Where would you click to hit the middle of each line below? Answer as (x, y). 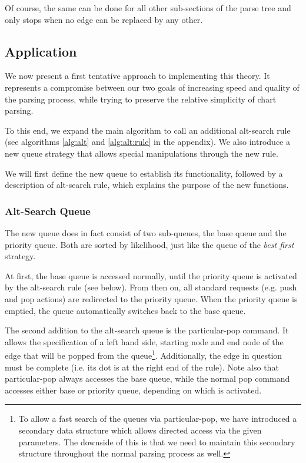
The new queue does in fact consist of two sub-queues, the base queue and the (146, 232)
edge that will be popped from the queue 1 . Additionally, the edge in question (144, 354)
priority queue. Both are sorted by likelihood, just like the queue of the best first (149, 244)
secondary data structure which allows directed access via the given (140, 430)
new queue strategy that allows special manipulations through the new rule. (142, 153)
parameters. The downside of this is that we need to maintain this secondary (157, 441)
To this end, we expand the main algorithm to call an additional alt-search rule (148, 130)
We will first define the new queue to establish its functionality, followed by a (144, 173)
